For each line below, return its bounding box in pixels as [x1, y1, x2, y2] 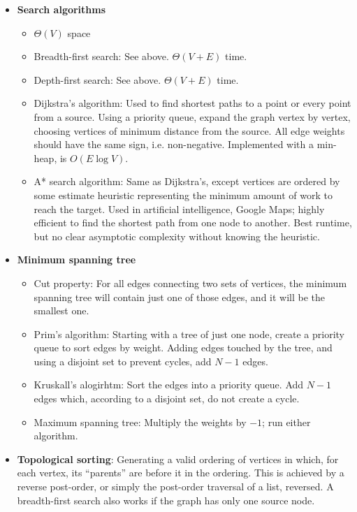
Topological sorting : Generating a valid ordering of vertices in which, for [17, 451, 339, 466]
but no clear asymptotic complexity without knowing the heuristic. [34, 228, 320, 243]
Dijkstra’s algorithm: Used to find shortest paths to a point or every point [34, 96, 351, 110]
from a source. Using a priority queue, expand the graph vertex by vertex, [34, 109, 351, 124]
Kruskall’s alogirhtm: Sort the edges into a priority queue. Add [34, 377, 304, 392]
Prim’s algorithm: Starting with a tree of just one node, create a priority [34, 326, 344, 341]
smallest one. [34, 303, 89, 318]
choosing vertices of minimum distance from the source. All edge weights [34, 123, 345, 138]
